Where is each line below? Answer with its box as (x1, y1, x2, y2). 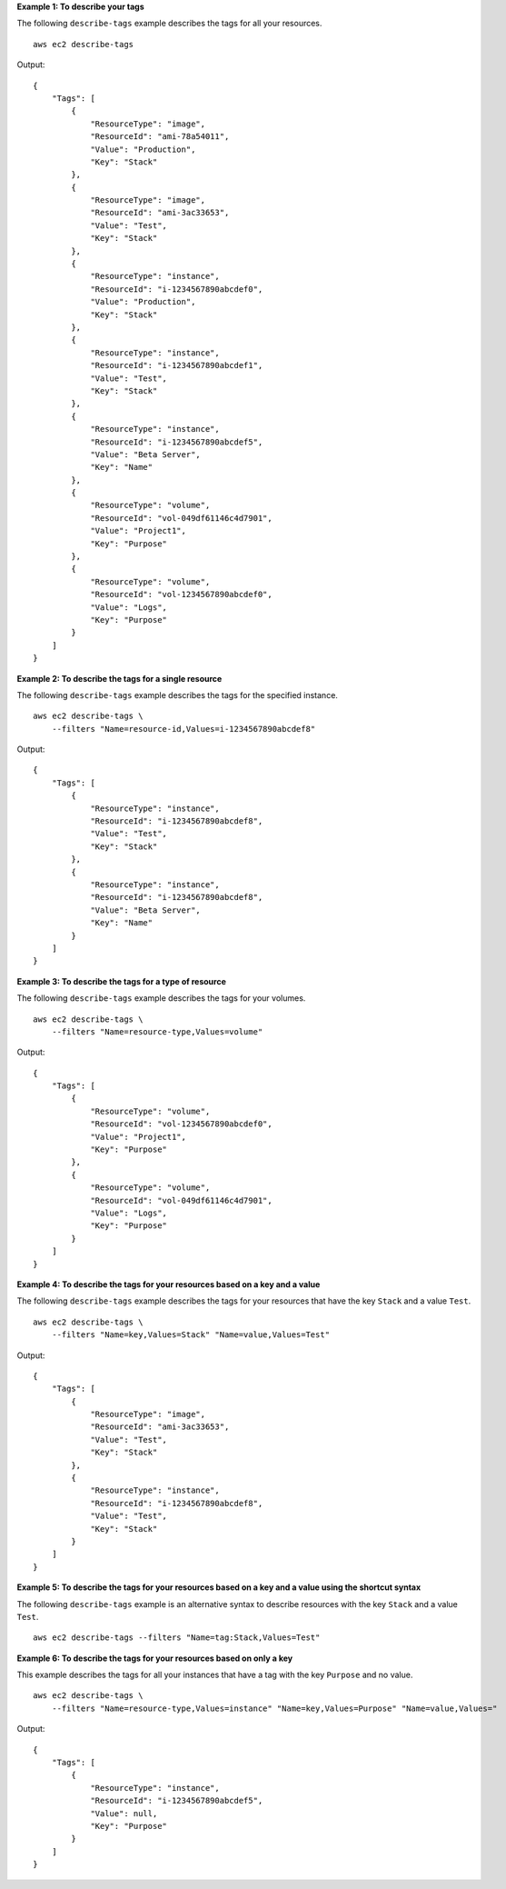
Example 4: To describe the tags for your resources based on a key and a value (16, 1278, 321, 1290)
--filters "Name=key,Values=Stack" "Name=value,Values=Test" (51, 1330, 331, 1340)
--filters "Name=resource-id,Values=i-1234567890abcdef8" (51, 724, 316, 734)
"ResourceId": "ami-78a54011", (90, 132, 230, 142)
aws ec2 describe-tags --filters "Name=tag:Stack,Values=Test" (33, 1633, 321, 1643)
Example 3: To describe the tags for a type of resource (16, 975, 227, 986)
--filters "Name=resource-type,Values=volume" (51, 1026, 263, 1036)
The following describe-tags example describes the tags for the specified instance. (16, 689, 338, 700)
